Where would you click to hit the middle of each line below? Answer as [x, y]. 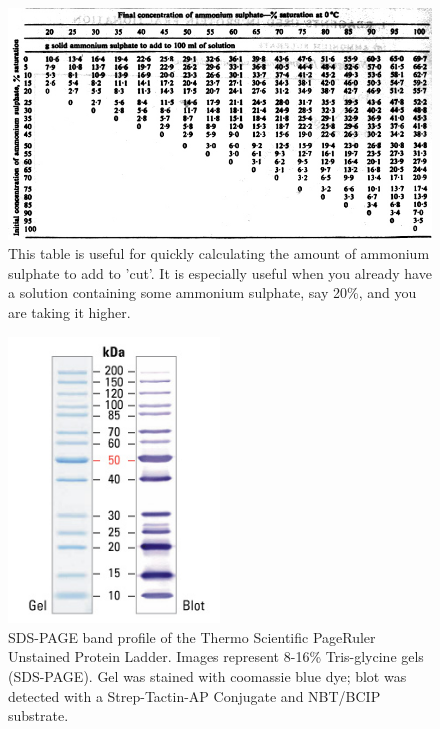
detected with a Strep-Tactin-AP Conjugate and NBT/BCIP [194, 695]
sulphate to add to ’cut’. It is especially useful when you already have [220, 272]
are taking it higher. [69, 311]
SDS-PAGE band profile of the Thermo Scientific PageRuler [192, 636]
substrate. [38, 715]
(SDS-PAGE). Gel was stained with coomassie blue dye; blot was [207, 676]
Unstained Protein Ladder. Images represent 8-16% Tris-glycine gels [216, 656]
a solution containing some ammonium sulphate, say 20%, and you [212, 292]
